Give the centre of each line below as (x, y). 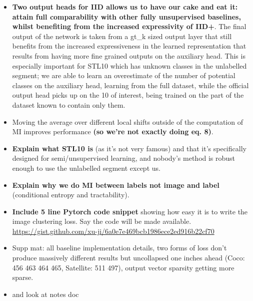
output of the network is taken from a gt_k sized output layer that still (122, 36)
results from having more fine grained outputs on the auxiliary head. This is (129, 55)
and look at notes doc (45, 294)
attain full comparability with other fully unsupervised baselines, (126, 16)
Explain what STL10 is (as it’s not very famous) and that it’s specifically (129, 148)
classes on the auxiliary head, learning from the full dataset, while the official (130, 85)
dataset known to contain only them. (69, 104)
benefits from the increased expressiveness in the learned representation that (129, 46)
